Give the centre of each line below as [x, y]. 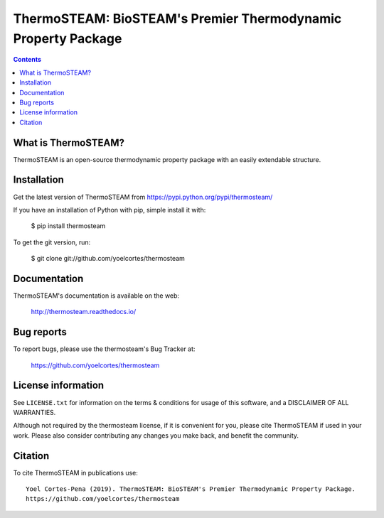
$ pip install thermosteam [68, 226]
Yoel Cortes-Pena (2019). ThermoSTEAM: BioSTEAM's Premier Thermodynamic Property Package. [191, 489]
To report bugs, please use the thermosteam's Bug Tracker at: [104, 349]
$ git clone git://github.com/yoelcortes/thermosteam [108, 259]
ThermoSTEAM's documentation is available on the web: [96, 296]
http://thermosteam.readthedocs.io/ [84, 312]
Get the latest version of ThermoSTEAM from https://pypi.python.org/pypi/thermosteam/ [143, 197]
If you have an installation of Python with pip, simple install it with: [110, 210]
